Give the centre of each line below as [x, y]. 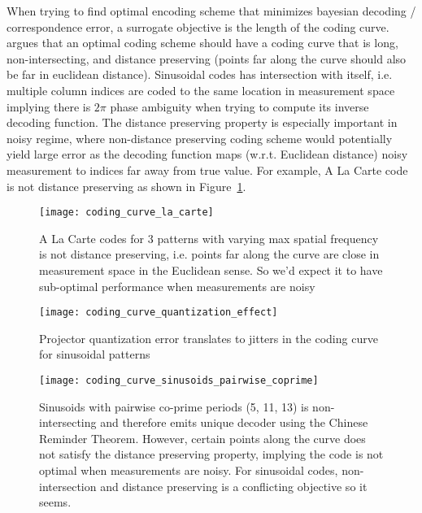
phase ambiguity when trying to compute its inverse [239, 106]
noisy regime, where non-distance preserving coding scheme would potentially [200, 138]
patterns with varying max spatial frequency [268, 238]
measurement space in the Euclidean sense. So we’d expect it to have [211, 270]
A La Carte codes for [92, 238]
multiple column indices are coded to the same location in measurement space [201, 90]
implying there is [49, 106]
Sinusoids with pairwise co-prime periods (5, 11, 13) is [174, 406]
